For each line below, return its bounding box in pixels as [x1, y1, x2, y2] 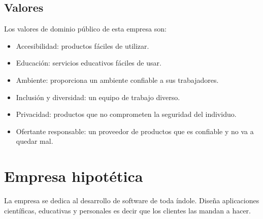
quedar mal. [16, 136, 53, 146]
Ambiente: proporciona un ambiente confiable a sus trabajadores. [16, 74, 219, 85]
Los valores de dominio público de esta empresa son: [4, 23, 167, 34]
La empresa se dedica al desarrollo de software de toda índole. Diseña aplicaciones [4, 195, 259, 206]
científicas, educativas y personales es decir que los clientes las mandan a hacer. [4, 205, 251, 215]
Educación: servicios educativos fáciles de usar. [16, 57, 161, 68]
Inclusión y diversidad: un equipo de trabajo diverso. [16, 91, 180, 102]
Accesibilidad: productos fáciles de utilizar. [16, 40, 149, 51]
